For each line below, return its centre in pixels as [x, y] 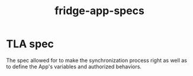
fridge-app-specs [99, 11]
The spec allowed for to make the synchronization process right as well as [97, 60]
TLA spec [30, 44]
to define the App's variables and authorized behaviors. [74, 67]
